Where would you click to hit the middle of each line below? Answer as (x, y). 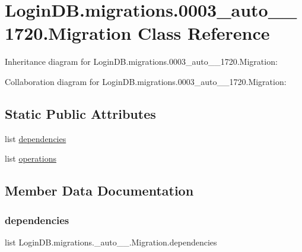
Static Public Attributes (80, 113)
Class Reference (204, 33)
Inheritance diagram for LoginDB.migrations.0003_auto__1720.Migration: (141, 62)
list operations (31, 158)
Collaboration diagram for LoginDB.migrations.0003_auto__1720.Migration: (146, 81)
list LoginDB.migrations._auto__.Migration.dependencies (111, 242)
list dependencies (36, 138)
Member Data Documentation (99, 190)
